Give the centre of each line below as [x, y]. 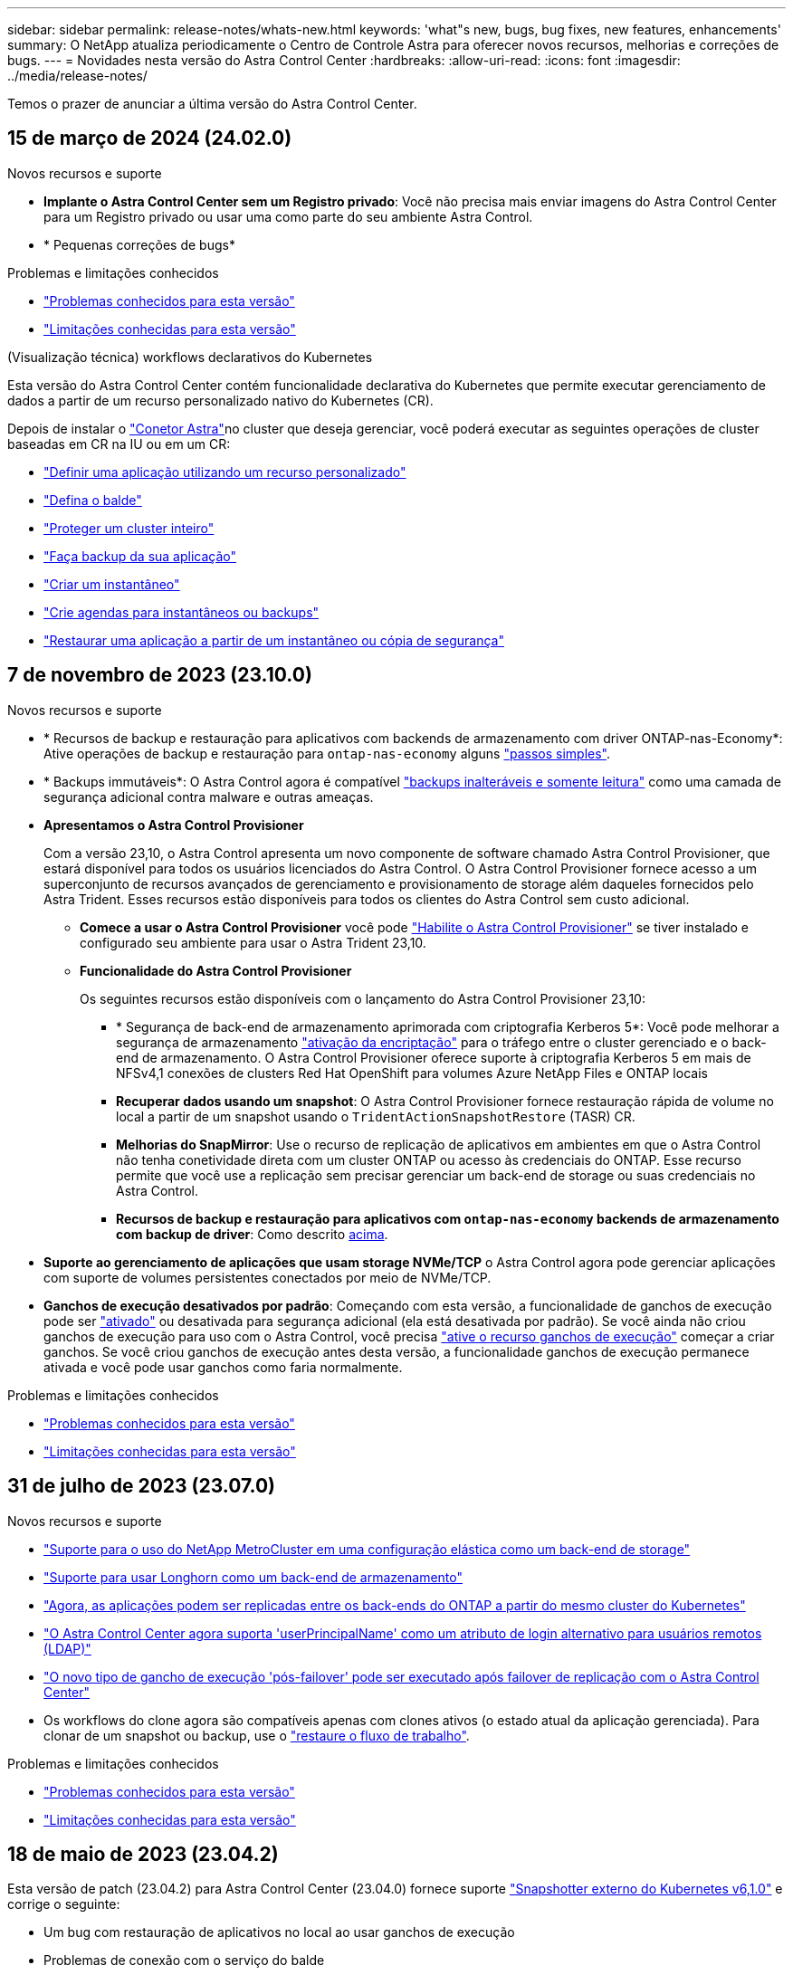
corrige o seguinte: [64, 1904]
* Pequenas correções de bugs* [139, 244]
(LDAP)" [67, 1648]
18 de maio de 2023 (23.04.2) [143, 1854]
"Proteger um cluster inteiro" [129, 528]
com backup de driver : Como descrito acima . [252, 1234]
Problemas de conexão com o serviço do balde [184, 1961]
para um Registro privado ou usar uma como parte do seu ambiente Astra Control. [288, 216]
